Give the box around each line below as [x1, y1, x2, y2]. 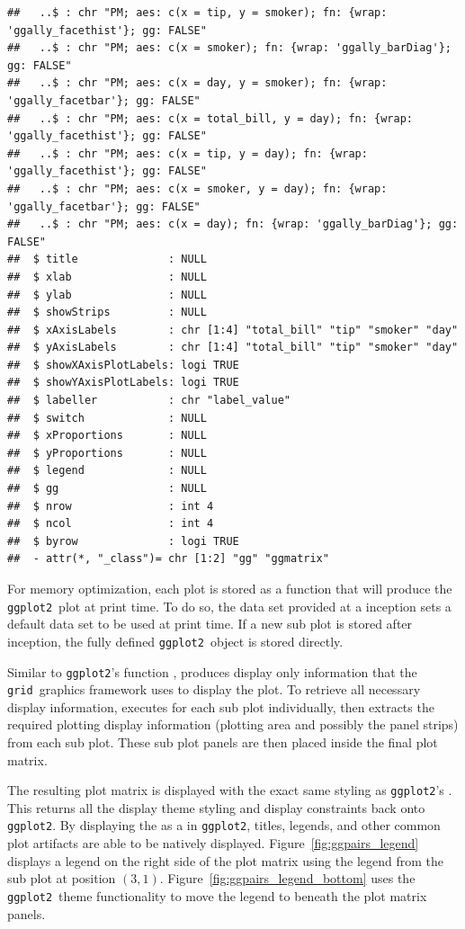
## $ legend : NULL [7, 464, 207, 478]
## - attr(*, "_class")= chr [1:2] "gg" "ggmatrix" [7, 552, 329, 566]
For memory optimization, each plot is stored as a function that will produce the [7, 579, 452, 597]
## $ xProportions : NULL [7, 429, 207, 442]
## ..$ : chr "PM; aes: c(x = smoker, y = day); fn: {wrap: [7, 182, 388, 195]
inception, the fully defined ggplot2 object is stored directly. [7, 631, 344, 650]
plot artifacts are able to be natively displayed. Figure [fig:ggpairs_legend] [7, 834, 419, 853]
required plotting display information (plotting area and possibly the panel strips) [7, 715, 459, 734]
